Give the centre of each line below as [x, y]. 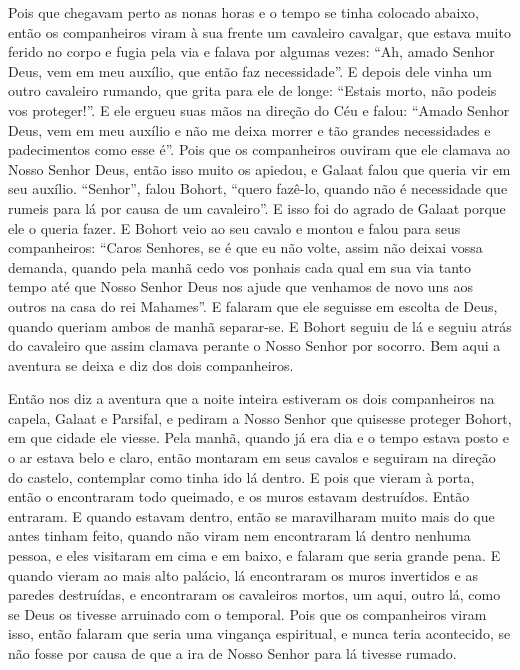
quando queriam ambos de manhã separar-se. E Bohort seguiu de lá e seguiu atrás [260, 325]
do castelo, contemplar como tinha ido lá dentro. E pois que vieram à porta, [241, 476]
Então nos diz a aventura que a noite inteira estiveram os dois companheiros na [251, 398]
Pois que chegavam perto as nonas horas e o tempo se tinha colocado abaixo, [243, 12]
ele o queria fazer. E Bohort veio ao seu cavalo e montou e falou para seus [234, 227]
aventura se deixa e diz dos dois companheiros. [151, 364]
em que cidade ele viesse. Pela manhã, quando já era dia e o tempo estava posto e [258, 437]
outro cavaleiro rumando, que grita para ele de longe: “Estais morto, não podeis [252, 90]
